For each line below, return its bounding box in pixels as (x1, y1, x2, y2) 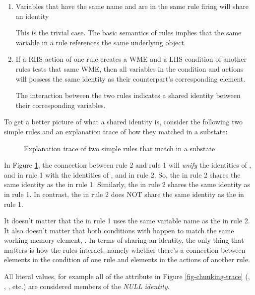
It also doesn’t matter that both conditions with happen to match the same (4, 225, 234, 235)
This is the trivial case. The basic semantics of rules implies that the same (15, 27, 242, 38)
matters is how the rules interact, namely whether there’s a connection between (4, 244, 246, 255)
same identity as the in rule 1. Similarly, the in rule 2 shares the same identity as (4, 179, 251, 190)
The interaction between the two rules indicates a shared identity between (15, 90, 241, 100)
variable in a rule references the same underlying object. (15, 37, 186, 47)
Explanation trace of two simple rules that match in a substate (24, 143, 215, 153)
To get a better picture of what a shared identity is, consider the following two (4, 116, 243, 127)
